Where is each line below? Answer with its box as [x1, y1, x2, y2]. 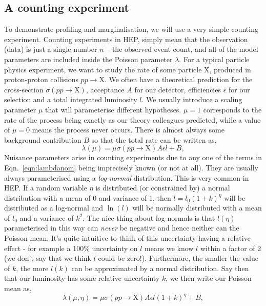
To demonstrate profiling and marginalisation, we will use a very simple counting [4, 24, 258, 34]
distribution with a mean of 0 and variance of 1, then [4, 192, 171, 203]
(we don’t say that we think [4, 253, 92, 263]
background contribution [4, 134, 81, 145]
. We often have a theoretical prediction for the [104, 74, 253, 85]
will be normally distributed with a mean [132, 202, 262, 213]
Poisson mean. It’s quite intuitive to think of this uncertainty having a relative [4, 233, 251, 243]
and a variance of [19, 212, 74, 223]
